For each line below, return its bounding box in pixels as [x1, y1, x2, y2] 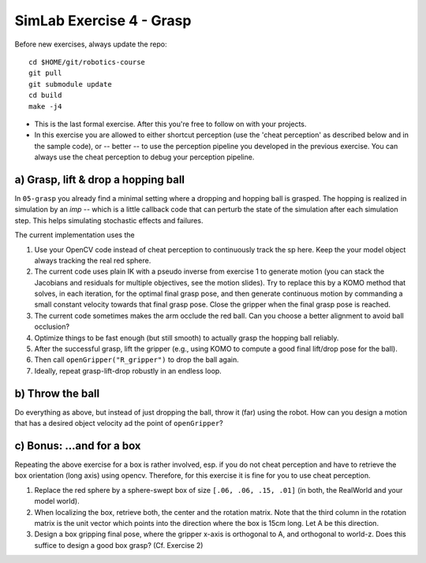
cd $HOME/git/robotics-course [28, 58, 146, 66]
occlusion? [34, 322, 70, 331]
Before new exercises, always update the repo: [14, 39, 167, 49]
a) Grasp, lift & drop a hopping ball [14, 173, 185, 186]
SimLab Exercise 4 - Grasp [14, 12, 192, 29]
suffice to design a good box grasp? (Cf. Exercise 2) [34, 540, 204, 550]
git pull [28, 69, 62, 78]
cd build [28, 91, 62, 100]
